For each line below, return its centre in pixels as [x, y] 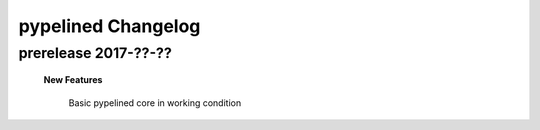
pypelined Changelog [109, 26]
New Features [73, 80]
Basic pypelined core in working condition [155, 102]
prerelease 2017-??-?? [95, 53]
